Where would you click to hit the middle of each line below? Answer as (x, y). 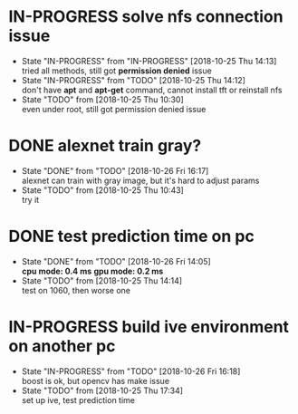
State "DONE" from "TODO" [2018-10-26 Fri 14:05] (116, 261)
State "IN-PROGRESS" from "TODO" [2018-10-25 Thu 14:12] (134, 80)
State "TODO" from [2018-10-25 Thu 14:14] (102, 280)
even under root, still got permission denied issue (114, 109)
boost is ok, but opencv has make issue (95, 380)
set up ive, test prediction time (78, 400)
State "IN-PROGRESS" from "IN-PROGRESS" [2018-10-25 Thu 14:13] (149, 61)
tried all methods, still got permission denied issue (116, 71)
